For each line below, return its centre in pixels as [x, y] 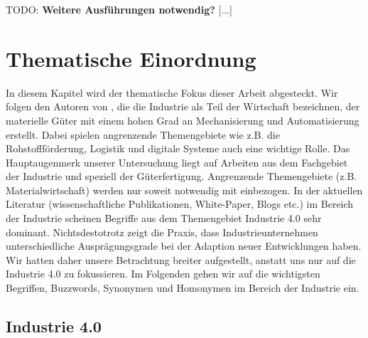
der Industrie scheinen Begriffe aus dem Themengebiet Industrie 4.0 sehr [164, 218]
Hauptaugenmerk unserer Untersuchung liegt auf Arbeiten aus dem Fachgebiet [177, 162]
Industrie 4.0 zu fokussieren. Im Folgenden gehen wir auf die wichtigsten [163, 274]
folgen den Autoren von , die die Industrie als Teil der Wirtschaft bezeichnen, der [183, 106]
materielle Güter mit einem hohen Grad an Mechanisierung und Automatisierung [183, 120]
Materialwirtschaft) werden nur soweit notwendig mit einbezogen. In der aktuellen [184, 190]
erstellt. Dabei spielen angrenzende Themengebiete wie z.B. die [143, 134]
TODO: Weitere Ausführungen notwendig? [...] [119, 9]
